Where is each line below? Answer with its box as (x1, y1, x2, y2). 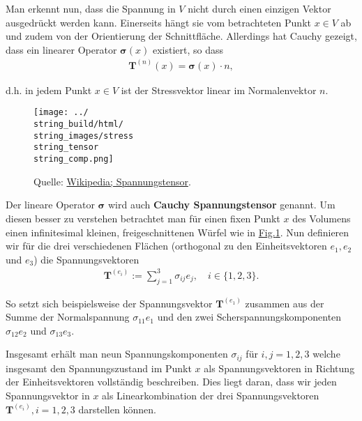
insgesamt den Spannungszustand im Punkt (6, 360, 192, 375)
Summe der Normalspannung (6, 309, 130, 324)
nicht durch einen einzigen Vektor (188, 1, 331, 15)
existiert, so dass (152, 42, 223, 56)
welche (312, 346, 340, 361)
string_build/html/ (33, 119, 123, 130)
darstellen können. (78, 401, 156, 416)
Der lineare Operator (6, 197, 95, 212)
